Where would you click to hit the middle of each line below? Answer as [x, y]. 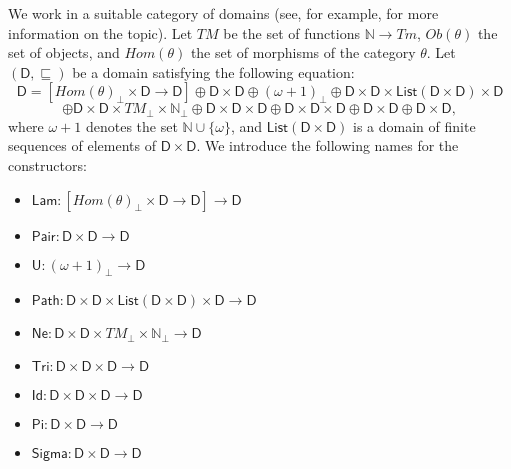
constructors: [47, 165]
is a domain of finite [414, 125]
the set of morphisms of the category [303, 52]
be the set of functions [291, 32]
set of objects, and [64, 52]
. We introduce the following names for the [327, 145]
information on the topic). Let [100, 32]
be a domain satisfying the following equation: [213, 71]
